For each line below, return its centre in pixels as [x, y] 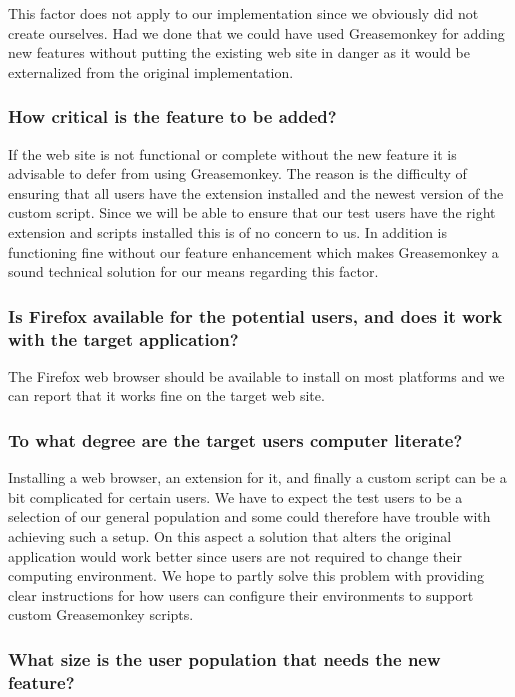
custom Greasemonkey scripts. [101, 614]
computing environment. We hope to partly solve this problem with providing [246, 575]
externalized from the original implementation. [151, 71]
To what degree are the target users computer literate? [235, 440]
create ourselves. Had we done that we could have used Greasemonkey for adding [256, 32]
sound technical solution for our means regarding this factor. [193, 271]
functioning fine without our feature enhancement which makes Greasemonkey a [253, 251]
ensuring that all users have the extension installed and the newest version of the [256, 192]
